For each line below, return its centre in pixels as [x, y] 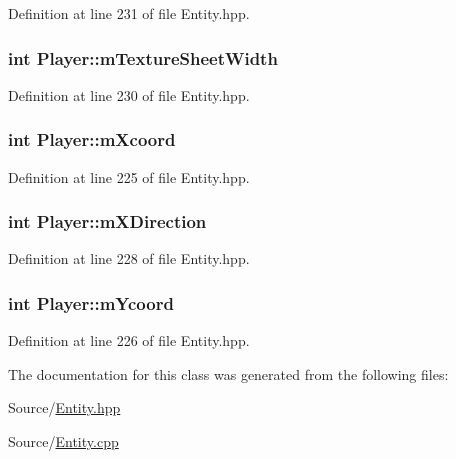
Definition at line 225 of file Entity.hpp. [129, 176]
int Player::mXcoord [92, 139]
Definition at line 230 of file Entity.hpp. [129, 94]
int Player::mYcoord [91, 302]
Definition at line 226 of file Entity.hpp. [129, 340]
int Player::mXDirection [107, 221]
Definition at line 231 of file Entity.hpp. [129, 13]
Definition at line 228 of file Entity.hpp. [129, 258]
